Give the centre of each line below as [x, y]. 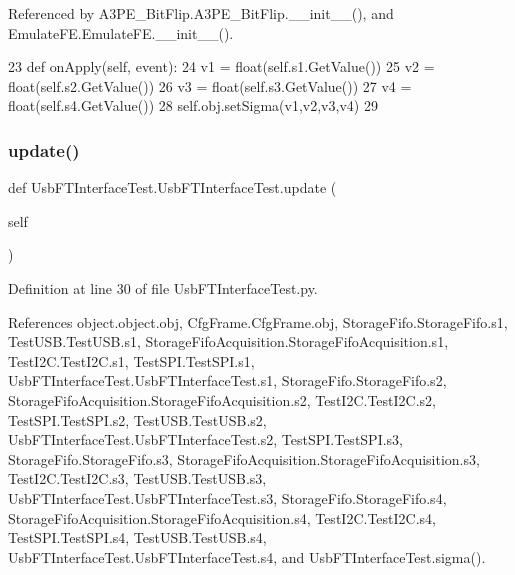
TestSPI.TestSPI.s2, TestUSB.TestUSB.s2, [137, 419]
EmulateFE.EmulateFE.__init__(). [121, 32]
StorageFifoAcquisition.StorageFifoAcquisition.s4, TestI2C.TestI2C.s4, [222, 517]
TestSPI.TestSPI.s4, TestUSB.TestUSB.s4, [137, 537]
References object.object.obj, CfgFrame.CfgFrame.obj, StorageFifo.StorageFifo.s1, [258, 321]
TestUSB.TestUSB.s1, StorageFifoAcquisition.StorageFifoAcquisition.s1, [228, 341]
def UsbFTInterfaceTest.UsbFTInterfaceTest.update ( [172, 187]
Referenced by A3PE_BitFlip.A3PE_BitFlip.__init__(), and [201, 13]
